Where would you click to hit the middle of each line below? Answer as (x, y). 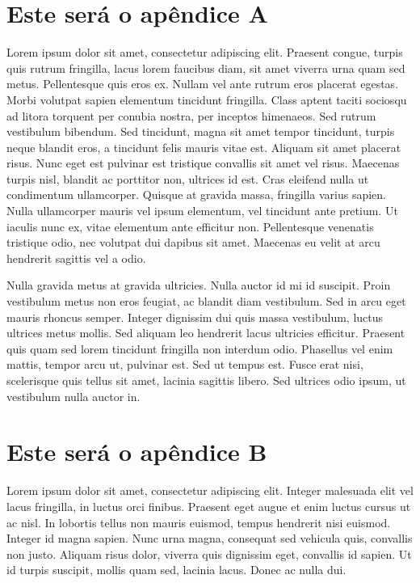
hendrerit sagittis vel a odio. (76, 258)
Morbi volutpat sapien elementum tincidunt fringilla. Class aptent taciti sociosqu (207, 99)
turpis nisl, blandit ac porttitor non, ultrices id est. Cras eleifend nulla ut (188, 178)
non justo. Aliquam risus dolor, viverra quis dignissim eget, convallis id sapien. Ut (209, 553)
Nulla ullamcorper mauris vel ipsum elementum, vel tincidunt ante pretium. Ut (202, 211)
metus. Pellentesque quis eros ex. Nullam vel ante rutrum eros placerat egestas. (203, 84)
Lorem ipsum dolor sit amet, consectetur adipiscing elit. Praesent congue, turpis (205, 52)
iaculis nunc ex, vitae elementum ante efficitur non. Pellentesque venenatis (190, 226)
